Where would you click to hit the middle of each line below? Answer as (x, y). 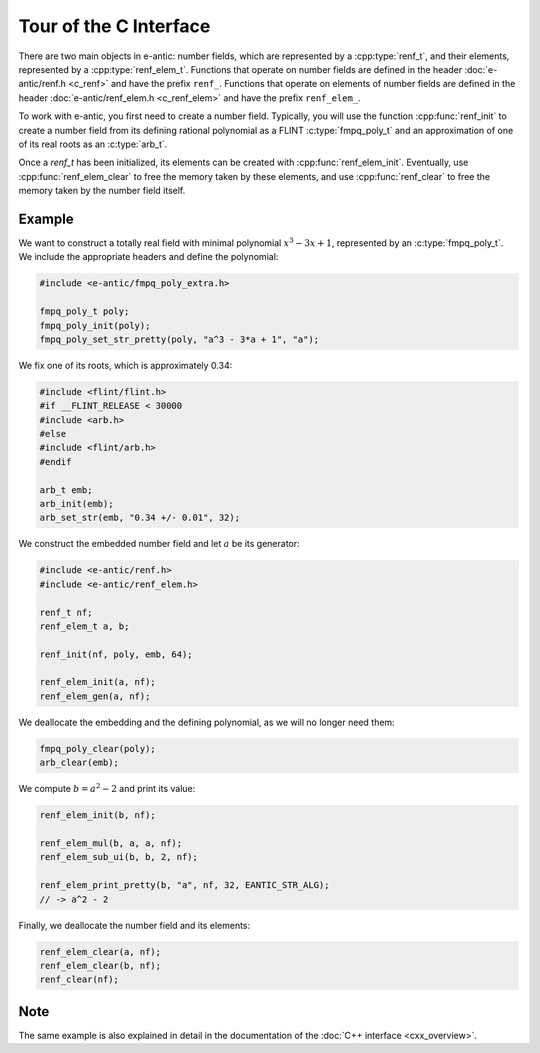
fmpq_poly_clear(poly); (98, 748)
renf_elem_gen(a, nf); (95, 696)
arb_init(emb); (76, 503)
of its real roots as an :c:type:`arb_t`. (93, 144)
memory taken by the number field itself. (102, 191)
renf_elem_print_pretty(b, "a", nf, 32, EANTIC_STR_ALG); (184, 885)
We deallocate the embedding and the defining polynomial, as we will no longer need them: (206, 722)
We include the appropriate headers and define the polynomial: (148, 257)
